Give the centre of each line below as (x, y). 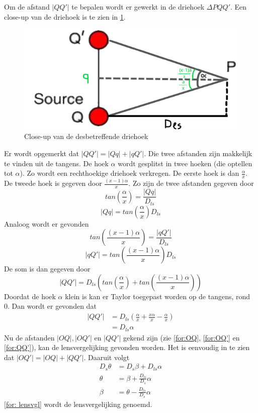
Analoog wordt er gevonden (47, 223)
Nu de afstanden (29, 337)
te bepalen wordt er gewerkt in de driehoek (138, 7)
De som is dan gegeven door (47, 269)
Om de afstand (27, 7)
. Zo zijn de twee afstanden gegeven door (191, 183)
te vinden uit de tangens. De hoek (56, 163)
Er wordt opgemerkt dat (41, 153)
